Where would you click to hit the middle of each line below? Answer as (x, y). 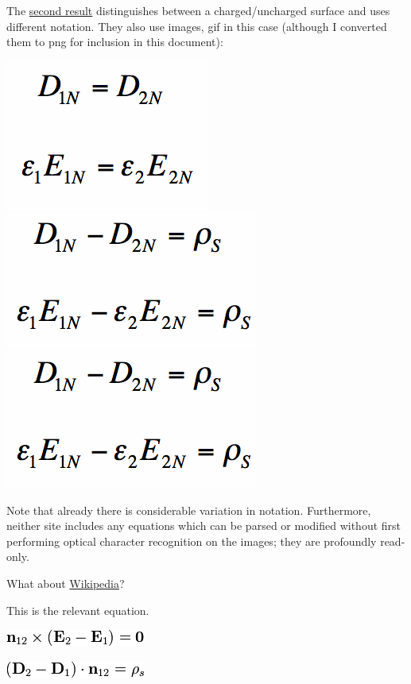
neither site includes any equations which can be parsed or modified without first (204, 526)
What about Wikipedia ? (66, 583)
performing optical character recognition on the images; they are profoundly (192, 541)
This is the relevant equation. (78, 610)
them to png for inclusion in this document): (115, 42)
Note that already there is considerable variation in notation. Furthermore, (189, 510)
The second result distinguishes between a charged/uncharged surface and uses (198, 10)
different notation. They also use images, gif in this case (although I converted (197, 26)
